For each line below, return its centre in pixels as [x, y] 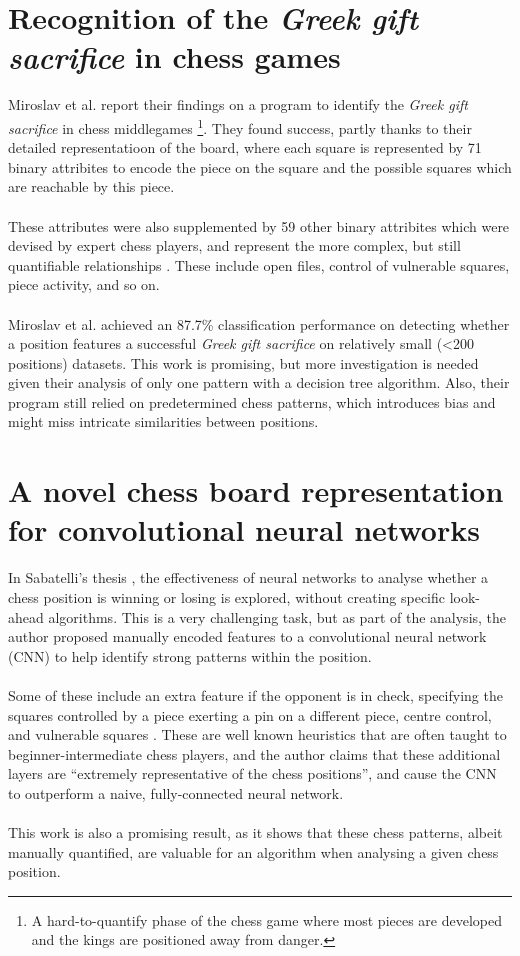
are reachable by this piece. [91, 186]
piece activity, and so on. [84, 284]
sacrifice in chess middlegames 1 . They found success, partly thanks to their [240, 126]
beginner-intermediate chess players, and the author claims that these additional [254, 753]
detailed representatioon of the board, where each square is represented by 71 [245, 147]
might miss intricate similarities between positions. [163, 421]
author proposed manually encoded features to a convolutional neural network [247, 636]
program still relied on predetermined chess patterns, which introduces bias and [252, 401]
